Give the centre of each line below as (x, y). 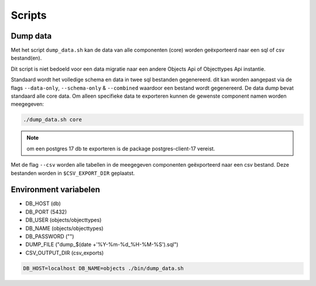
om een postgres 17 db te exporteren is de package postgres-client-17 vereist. (121, 149)
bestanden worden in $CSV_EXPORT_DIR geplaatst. (73, 173)
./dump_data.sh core (52, 120)
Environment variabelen (56, 190)
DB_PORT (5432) (46, 212)
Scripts (29, 15)
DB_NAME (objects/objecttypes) (64, 228)
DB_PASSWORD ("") (50, 236)
